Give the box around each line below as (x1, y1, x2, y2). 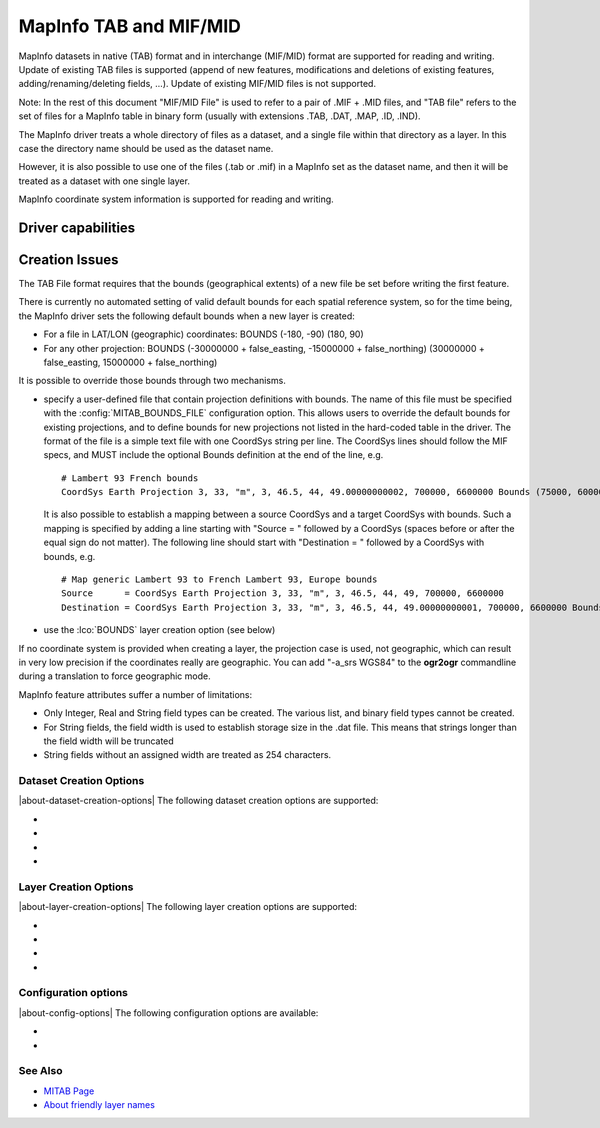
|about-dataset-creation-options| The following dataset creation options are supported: (18, 795, 379, 807)
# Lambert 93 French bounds (61, 472, 199, 484)
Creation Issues (18, 251, 119, 268)
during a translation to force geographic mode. (18, 670, 211, 682)
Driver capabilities (18, 219, 136, 236)
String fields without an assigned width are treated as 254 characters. (43, 749, 332, 761)
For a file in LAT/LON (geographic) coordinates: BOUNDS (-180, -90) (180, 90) (43, 328, 364, 340)
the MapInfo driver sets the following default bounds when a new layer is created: (18, 310, 355, 322)
